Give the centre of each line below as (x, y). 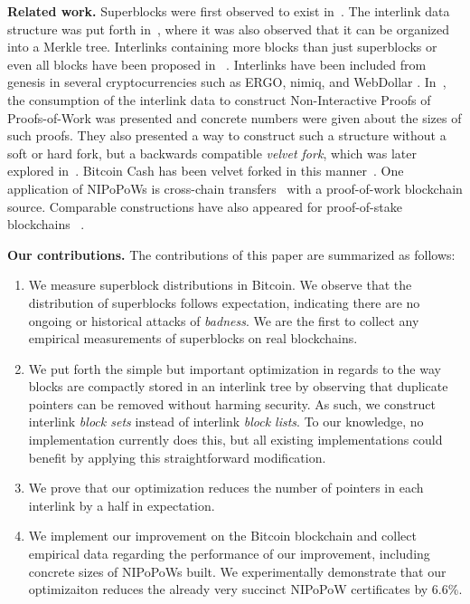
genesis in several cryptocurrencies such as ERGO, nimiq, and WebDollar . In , (227, 82)
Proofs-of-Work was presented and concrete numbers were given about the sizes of (235, 117)
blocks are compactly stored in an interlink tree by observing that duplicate (238, 386)
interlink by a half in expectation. (122, 505)
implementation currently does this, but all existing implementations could (235, 440)
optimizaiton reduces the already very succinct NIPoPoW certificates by (228, 589)
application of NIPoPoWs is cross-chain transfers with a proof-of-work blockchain (235, 188)
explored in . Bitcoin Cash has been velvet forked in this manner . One (206, 171)
